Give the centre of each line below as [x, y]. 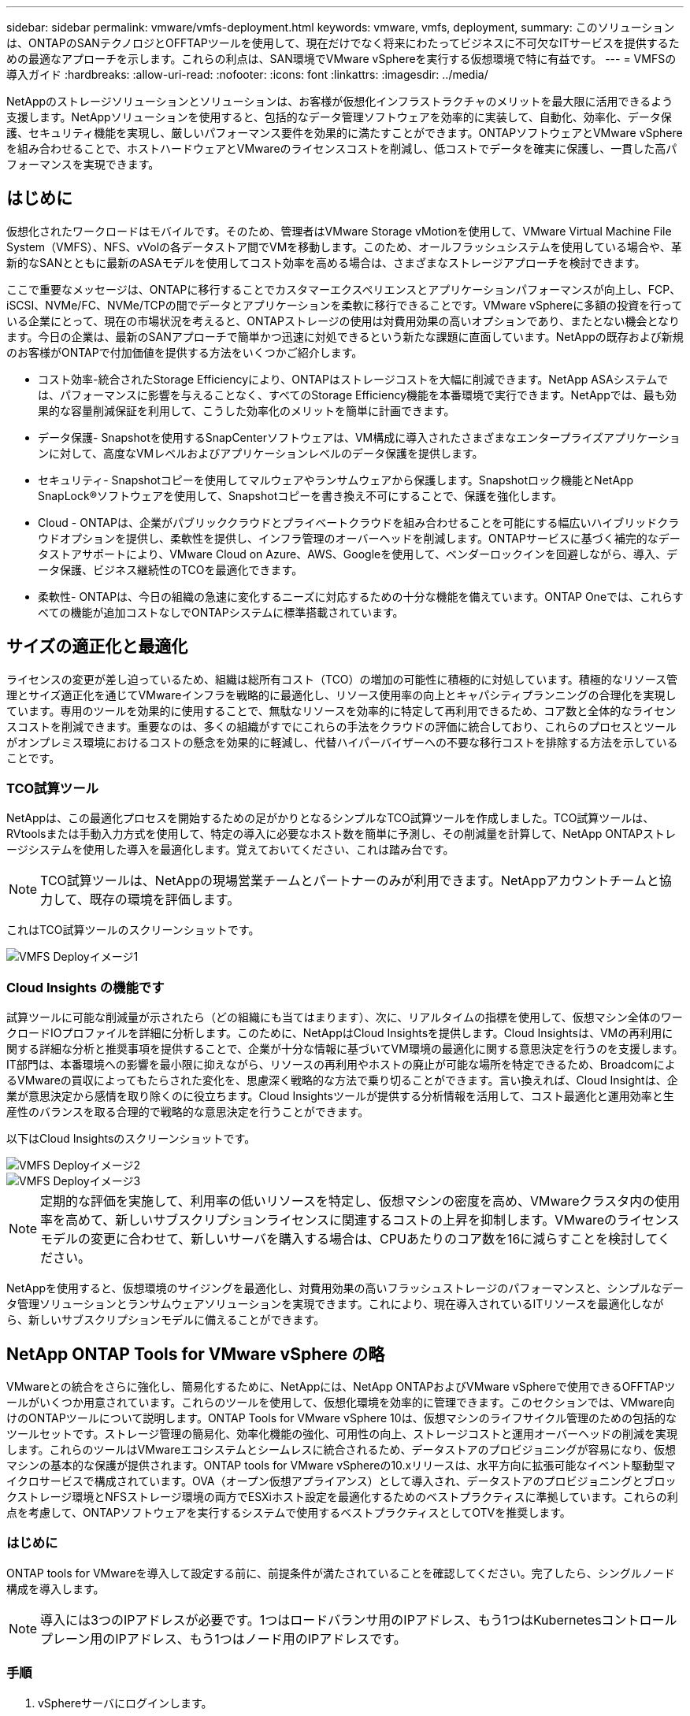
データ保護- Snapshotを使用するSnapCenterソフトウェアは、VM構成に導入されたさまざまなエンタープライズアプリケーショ [359, 437]
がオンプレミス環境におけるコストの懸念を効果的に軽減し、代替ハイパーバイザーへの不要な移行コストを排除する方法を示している [342, 742]
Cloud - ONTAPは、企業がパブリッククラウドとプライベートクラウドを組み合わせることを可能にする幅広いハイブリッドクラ [359, 522]
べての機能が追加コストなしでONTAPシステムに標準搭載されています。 [221, 612]
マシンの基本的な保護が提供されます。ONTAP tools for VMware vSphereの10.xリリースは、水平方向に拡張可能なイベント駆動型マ [341, 1466]
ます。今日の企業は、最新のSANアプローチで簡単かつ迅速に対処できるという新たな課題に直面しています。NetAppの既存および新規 [345, 336]
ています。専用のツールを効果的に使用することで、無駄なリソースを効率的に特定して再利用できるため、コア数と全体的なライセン [341, 710]
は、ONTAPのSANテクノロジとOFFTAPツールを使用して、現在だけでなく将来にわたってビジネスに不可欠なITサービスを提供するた [343, 43]
